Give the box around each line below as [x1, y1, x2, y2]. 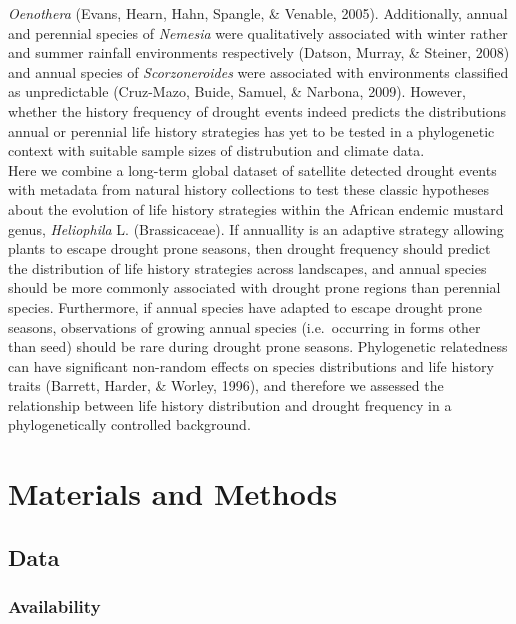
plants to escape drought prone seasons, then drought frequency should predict [8, 238, 491, 259]
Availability [8, 594, 101, 619]
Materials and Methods [8, 473, 338, 514]
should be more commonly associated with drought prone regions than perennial [8, 277, 501, 298]
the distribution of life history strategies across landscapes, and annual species [8, 257, 487, 278]
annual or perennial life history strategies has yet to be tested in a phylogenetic [8, 120, 495, 141]
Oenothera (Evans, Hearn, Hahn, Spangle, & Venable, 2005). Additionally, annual [8, 3, 508, 23]
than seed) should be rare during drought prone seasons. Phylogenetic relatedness [8, 336, 508, 357]
